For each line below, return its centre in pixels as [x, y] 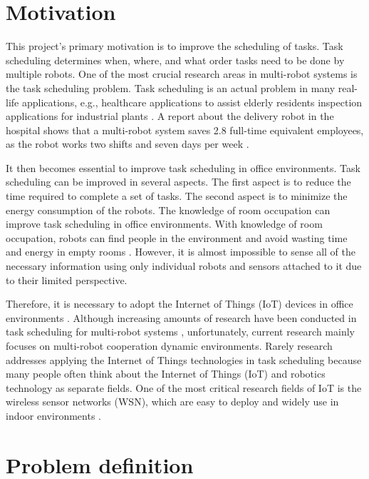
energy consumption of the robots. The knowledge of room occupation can [168, 210]
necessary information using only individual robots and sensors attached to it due [184, 266]
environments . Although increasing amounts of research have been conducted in [181, 317]
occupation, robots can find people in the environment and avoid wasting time [177, 237]
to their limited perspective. [67, 279]
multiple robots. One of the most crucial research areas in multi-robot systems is [182, 74]
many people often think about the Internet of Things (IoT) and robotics [166, 374]
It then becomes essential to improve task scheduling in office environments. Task [183, 167]
